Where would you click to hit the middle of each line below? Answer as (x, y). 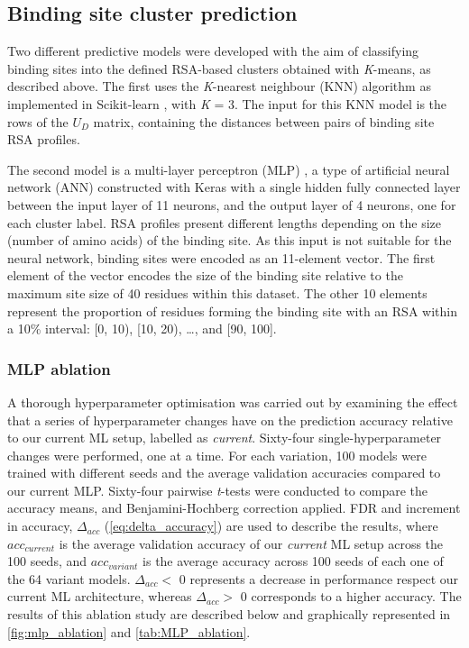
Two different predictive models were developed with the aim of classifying (213, 51)
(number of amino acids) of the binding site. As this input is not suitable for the (230, 240)
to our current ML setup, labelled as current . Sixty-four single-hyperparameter (225, 438)
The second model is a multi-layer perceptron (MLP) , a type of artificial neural (229, 169)
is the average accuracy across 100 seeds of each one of (293, 561)
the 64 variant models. (69, 578)
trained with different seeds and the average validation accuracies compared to (224, 473)
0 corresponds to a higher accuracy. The (351, 596)
